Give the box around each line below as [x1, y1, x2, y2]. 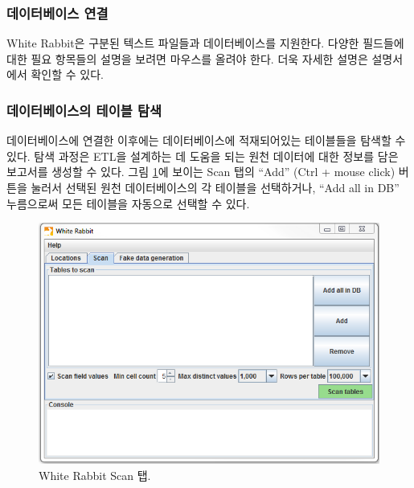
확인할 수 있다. [31, 66, 104, 83]
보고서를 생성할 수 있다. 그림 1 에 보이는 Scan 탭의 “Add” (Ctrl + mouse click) [6, 163, 396, 180]
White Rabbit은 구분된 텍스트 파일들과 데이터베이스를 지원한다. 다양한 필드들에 [6, 35, 404, 51]
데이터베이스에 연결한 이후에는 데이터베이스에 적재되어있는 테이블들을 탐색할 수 [6, 132, 406, 149]
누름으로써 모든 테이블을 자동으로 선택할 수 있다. [6, 195, 250, 211]
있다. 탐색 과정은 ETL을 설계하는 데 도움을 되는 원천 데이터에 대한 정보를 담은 [6, 147, 399, 164]
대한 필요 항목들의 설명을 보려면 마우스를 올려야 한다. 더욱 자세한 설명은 [6, 50, 368, 67]
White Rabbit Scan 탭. [39, 466, 151, 483]
